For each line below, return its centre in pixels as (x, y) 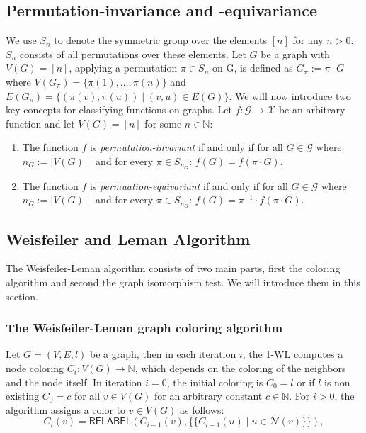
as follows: (202, 409)
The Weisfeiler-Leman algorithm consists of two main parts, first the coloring (173, 268)
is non (337, 382)
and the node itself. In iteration (74, 382)
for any (308, 40)
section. (22, 296)
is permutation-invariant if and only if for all (186, 147)
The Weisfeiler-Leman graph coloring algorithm (144, 328)
